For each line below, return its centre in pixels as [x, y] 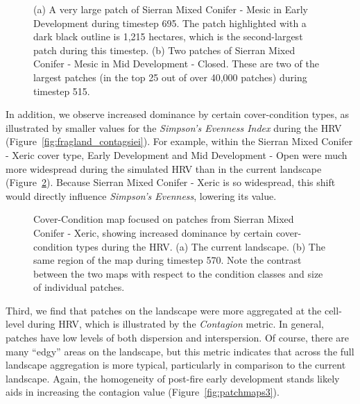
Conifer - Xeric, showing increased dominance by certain [153, 232]
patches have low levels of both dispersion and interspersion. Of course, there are [178, 338]
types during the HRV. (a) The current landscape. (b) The [200, 246]
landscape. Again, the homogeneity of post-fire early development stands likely [173, 378]
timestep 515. [62, 91]
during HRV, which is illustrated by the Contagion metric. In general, [176, 324]
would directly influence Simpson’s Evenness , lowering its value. [141, 195]
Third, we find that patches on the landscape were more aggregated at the [164, 310]
